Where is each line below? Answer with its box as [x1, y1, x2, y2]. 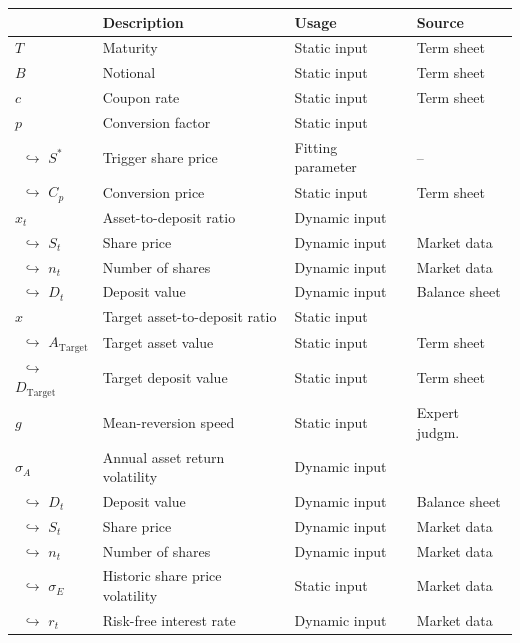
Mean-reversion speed [102, 411, 235, 432]
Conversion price [102, 181, 205, 202]
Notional [102, 62, 156, 83]
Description [102, 11, 184, 32]
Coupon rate [102, 87, 180, 108]
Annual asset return [102, 446, 225, 467]
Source [416, 11, 464, 32]
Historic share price [102, 565, 222, 586]
